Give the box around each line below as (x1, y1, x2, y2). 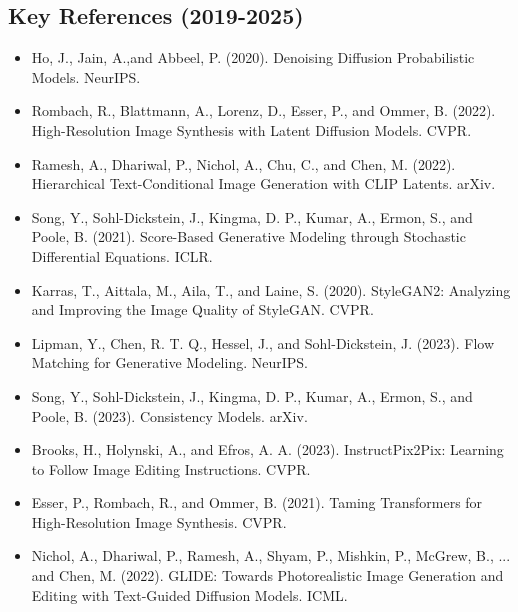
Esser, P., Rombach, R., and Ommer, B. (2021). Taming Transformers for (31, 492, 483, 513)
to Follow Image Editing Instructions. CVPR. (31, 458, 311, 479)
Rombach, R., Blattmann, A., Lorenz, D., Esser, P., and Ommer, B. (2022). (31, 100, 496, 121)
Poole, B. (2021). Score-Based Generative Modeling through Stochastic (31, 226, 466, 247)
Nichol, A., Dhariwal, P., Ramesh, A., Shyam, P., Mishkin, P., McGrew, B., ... (31, 545, 511, 566)
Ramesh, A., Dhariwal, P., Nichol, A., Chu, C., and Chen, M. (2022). (31, 153, 456, 174)
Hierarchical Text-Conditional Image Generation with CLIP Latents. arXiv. (31, 173, 496, 194)
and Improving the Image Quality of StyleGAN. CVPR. (31, 299, 374, 320)
